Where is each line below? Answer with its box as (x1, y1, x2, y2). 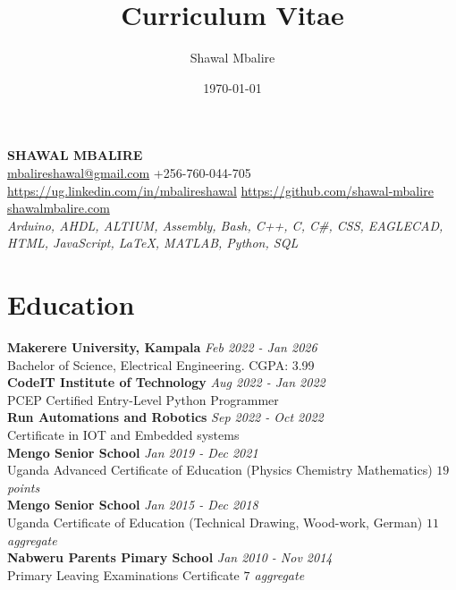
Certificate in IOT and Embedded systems (7, 425, 240, 443)
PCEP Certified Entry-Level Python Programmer (7, 390, 279, 409)
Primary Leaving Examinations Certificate (7, 565, 240, 584)
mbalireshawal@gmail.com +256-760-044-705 (7, 163, 251, 181)
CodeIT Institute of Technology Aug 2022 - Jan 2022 (7, 373, 325, 392)
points (7, 477, 40, 496)
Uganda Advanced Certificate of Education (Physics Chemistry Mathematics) (7, 460, 433, 479)
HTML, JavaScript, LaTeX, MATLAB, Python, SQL (7, 233, 299, 252)
